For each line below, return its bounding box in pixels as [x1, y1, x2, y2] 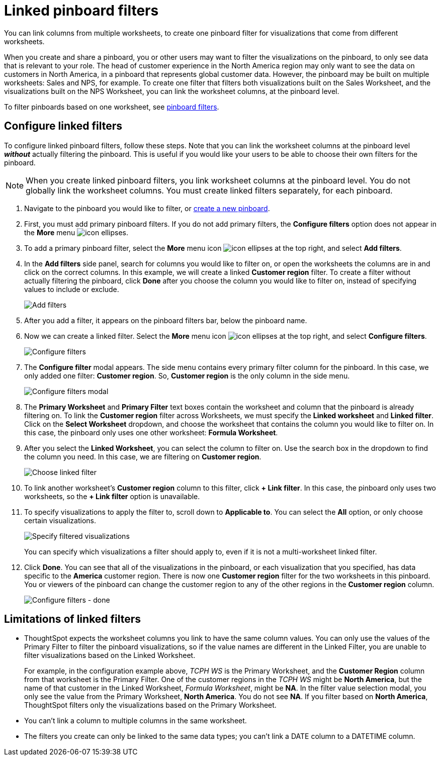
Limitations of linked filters [4, 613, 141, 626]
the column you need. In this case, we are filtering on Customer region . [24, 452, 261, 461]
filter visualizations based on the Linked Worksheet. [24, 651, 196, 660]
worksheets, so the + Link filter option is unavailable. [24, 492, 200, 501]
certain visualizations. [24, 516, 96, 525]
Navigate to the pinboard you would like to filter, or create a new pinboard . [24, 204, 270, 213]
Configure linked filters [4, 120, 122, 133]
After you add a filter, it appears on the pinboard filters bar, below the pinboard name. [24, 316, 307, 325]
